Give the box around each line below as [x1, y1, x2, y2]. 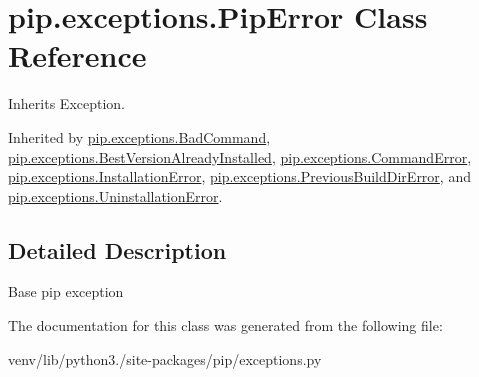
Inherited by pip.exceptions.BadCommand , [8, 126, 271, 147]
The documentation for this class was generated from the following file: [8, 315, 443, 336]
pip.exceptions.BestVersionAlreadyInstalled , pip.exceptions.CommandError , [8, 146, 472, 167]
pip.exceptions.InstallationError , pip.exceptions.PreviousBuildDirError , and [8, 166, 471, 187]
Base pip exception [8, 281, 124, 302]
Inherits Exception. [8, 93, 125, 114]
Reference [8, 35, 147, 76]
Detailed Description [8, 234, 227, 265]
